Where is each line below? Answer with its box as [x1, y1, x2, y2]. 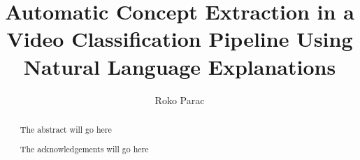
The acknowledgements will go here [20, 143, 149, 155]
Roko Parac [154, 92, 205, 107]
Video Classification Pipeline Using [6, 24, 353, 53]
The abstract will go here [20, 123, 112, 135]
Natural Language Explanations [23, 52, 336, 80]
